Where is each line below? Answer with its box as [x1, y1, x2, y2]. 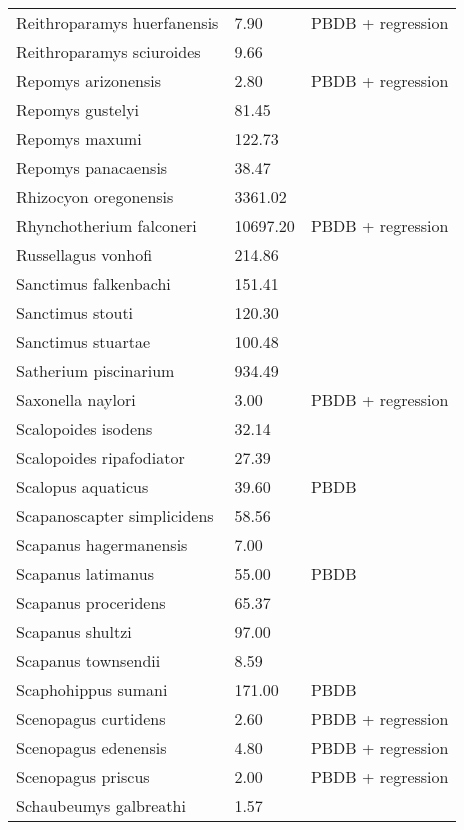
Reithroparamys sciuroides [16, 40, 201, 63]
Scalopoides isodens [16, 417, 153, 440]
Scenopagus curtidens [16, 707, 166, 730]
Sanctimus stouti [16, 301, 134, 324]
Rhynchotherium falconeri [16, 214, 197, 237]
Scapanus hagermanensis [16, 533, 188, 556]
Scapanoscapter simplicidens [16, 504, 214, 527]
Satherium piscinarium [16, 359, 175, 382]
